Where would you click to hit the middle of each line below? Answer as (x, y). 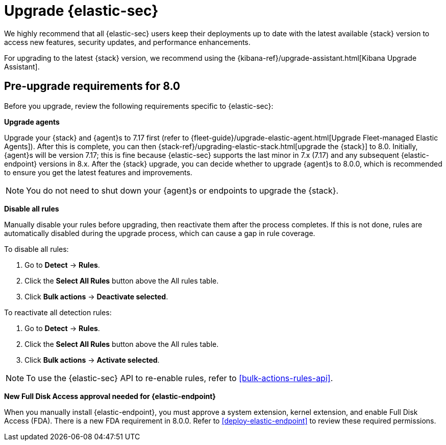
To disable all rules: (36, 249)
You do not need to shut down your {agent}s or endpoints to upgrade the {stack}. (182, 190)
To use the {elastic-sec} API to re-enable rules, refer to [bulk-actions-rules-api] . (180, 378)
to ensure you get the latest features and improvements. (98, 172)
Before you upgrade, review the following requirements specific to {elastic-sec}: (139, 106)
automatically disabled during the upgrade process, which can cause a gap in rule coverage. (160, 233)
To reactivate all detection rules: (58, 312)
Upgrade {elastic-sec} (81, 11)
